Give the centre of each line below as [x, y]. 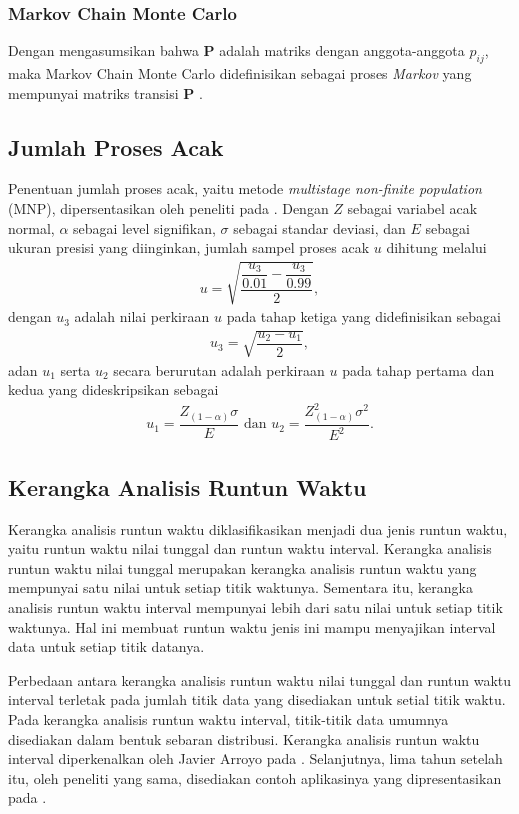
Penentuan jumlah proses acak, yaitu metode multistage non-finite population [245, 188]
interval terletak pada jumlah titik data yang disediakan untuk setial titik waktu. [257, 699]
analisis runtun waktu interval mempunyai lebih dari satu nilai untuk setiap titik [255, 606]
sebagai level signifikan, [144, 227]
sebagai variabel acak [412, 208]
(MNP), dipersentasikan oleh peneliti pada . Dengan [168, 208]
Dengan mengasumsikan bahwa [103, 50]
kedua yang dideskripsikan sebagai [113, 389]
